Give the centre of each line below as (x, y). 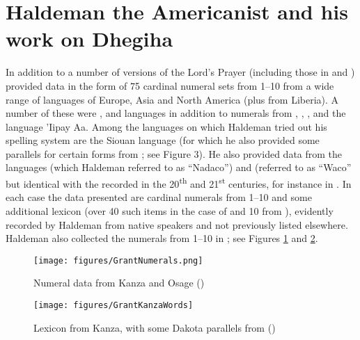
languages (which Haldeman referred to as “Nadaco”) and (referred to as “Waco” (179, 167)
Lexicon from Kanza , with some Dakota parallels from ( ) (155, 327)
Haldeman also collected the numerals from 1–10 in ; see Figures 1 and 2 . (162, 238)
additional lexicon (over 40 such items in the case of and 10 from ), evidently (170, 210)
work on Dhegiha (89, 39)
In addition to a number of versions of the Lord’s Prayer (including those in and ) (180, 72)
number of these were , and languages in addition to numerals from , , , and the (176, 113)
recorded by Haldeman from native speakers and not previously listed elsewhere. (177, 224)
